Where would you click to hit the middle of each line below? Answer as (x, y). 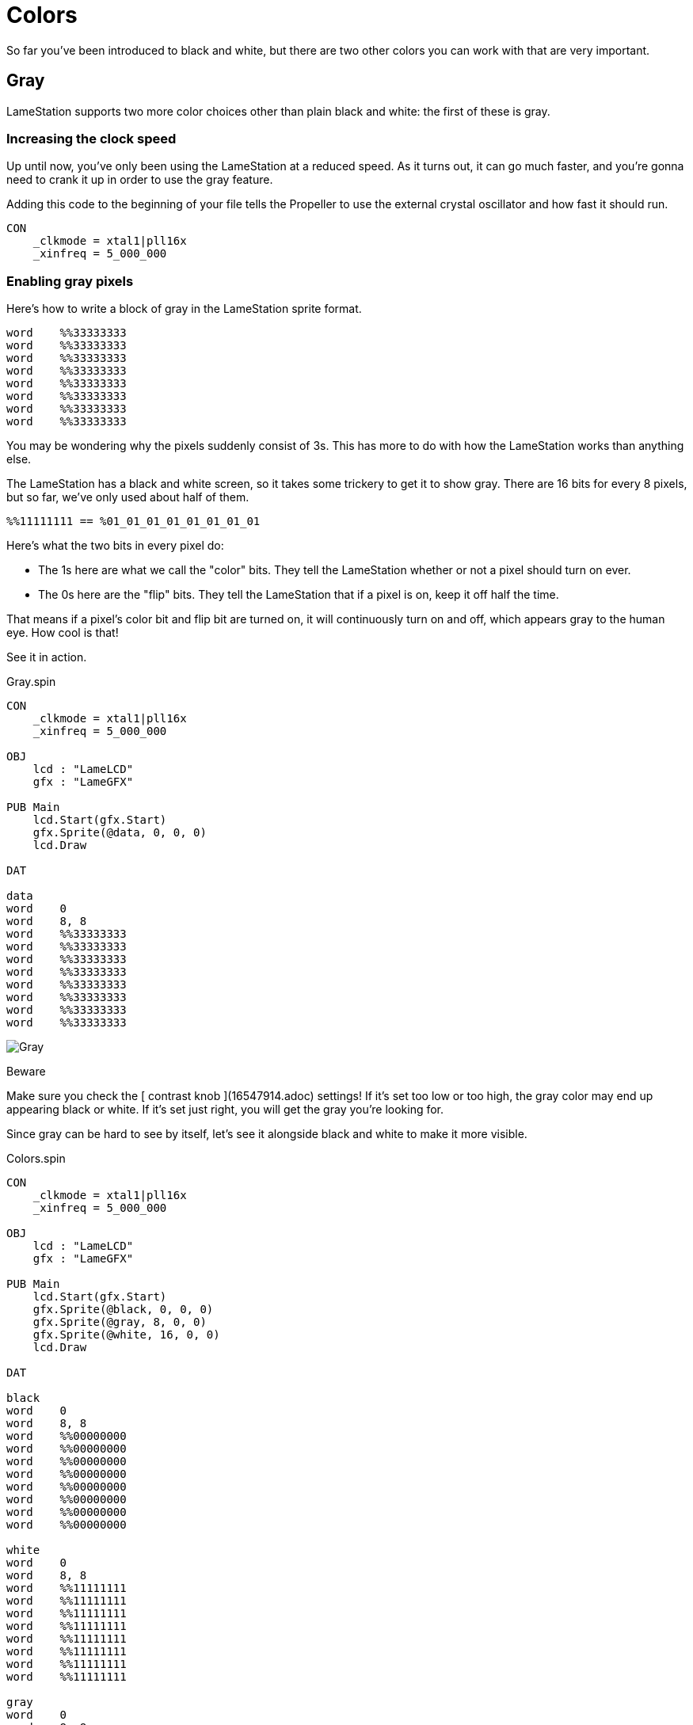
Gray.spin (31, 682)
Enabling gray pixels (70, 281)
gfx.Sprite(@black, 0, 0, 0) (123, 1310)
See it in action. (47, 657)
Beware (26, 1072)
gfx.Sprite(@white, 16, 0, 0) (126, 1335)
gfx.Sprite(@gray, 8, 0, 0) (120, 1322)
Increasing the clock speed (91, 138)
